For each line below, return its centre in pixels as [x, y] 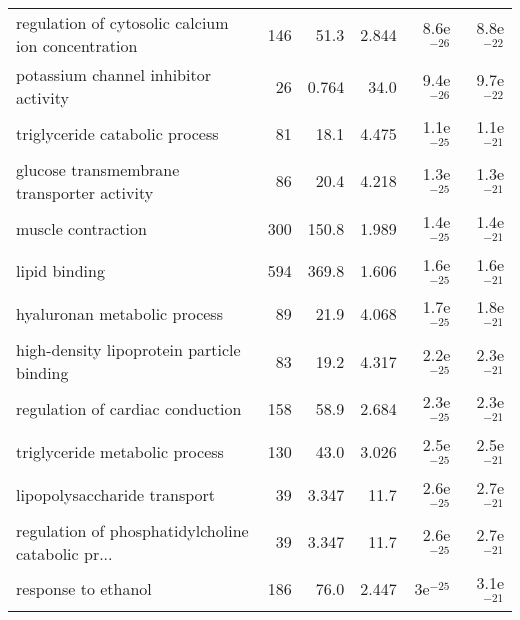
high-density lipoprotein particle [128, 350]
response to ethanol [84, 589]
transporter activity [85, 192]
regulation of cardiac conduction [129, 409]
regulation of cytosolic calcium [122, 22]
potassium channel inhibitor [113, 74]
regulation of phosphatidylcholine [132, 530]
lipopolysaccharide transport [116, 494]
